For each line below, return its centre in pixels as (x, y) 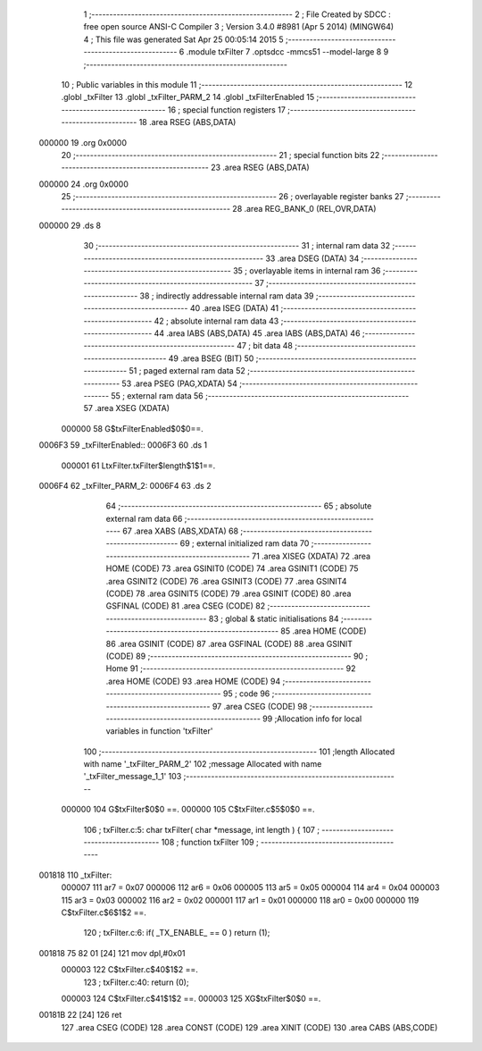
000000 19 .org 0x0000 (83, 142)
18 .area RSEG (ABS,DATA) (187, 122)
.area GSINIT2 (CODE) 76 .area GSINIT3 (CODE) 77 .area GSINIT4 (226, 581)
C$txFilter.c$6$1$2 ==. (104, 912)
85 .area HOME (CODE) (324, 631)
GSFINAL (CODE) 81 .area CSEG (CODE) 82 (186, 606)
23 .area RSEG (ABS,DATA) (260, 168)
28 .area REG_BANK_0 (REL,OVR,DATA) (304, 209)
